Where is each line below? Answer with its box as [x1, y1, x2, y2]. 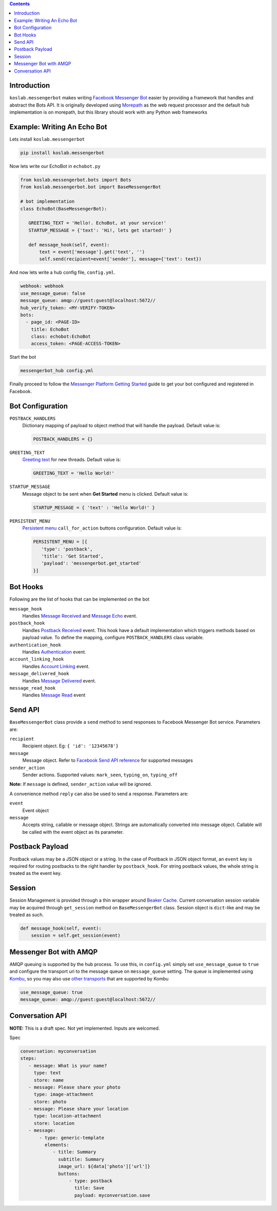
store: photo [33, 1099, 67, 1104]
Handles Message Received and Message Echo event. [22, 613, 137, 619]
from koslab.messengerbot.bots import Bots [20, 177, 132, 183]
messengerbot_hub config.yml [20, 368, 94, 374]
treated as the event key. [9, 870, 62, 876]
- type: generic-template [39, 1135, 105, 1140]
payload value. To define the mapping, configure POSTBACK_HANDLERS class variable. [22, 635, 204, 641]
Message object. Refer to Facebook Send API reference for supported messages [22, 757, 193, 764]
